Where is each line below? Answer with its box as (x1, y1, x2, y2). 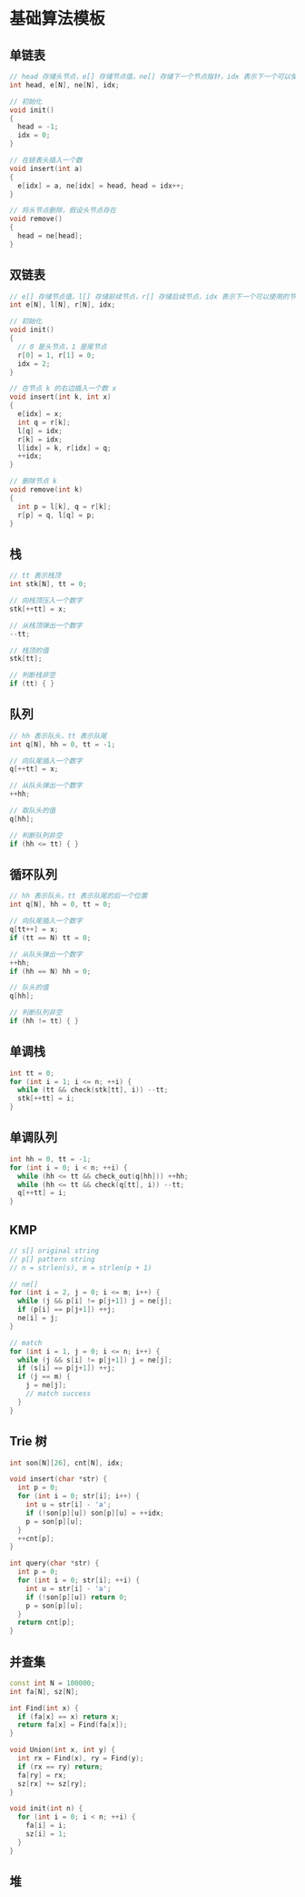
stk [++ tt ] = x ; (9, 604, 67, 614)
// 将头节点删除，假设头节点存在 (9, 206, 116, 215)
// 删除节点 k (9, 477, 57, 486)
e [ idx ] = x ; (17, 410, 64, 419)
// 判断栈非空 (9, 671, 56, 680)
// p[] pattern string (9, 1254, 95, 1263)
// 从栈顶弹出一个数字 (9, 621, 84, 630)
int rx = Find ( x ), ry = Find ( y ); (17, 1754, 144, 1763)
